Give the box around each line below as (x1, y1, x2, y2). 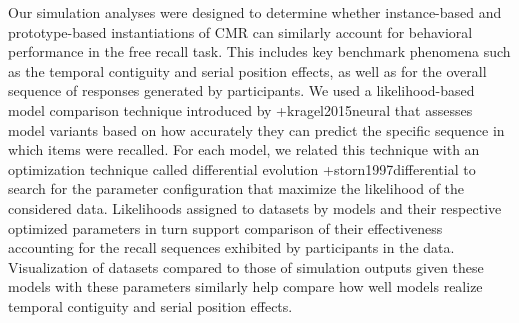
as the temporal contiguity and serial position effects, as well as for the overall (8, 60, 487, 81)
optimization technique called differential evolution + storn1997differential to (8, 158, 476, 179)
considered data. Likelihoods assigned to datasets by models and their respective (8, 197, 502, 218)
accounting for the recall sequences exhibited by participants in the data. (8, 237, 455, 258)
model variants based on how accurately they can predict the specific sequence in (8, 119, 505, 140)
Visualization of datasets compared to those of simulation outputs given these (8, 256, 484, 277)
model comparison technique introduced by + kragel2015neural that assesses (8, 99, 473, 120)
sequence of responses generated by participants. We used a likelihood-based (8, 80, 475, 101)
